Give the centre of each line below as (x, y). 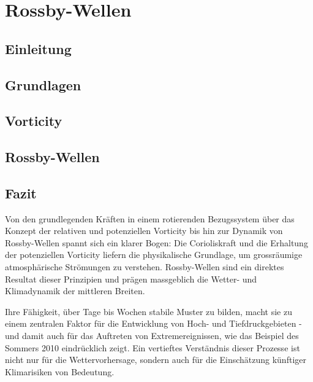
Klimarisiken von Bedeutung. (60, 371)
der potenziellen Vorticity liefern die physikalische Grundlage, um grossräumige (154, 255)
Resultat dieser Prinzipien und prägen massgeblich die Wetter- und (131, 279)
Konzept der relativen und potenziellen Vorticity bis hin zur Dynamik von (144, 231)
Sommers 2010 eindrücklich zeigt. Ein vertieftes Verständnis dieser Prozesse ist (153, 347)
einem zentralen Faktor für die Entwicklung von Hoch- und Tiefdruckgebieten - (153, 323)
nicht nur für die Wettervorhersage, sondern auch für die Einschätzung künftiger (156, 360)
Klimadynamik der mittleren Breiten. (75, 291)
